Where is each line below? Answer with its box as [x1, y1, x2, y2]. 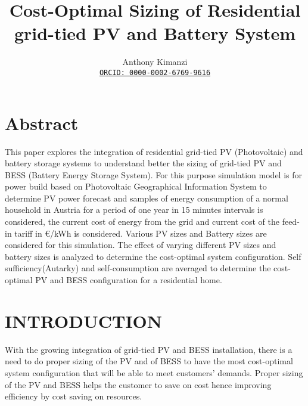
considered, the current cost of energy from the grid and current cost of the [5, 215, 279, 228]
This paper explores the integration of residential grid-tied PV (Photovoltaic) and [5, 145, 303, 157]
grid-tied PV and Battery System [14, 21, 295, 45]
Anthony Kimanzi [122, 55, 188, 68]
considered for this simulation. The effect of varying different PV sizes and [5, 238, 276, 251]
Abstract [5, 110, 79, 135]
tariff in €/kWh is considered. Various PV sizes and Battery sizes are [14, 227, 267, 239]
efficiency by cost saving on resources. [5, 390, 142, 402]
